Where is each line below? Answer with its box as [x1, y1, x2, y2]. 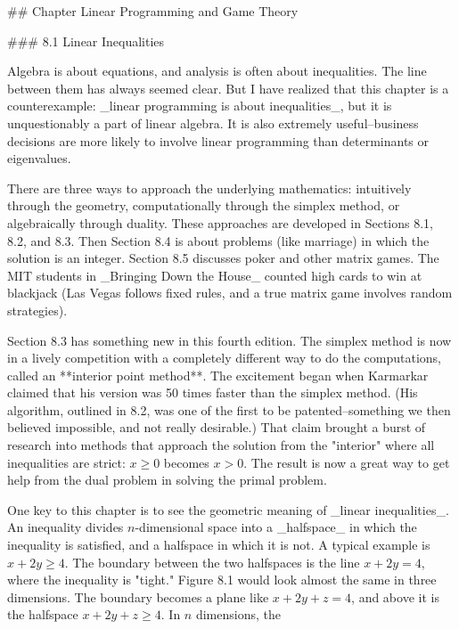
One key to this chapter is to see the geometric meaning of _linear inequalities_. [7, 500, 449, 519]
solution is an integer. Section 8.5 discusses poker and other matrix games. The [7, 249, 439, 267]
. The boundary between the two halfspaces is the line [64, 552, 360, 571]
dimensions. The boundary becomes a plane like [7, 587, 269, 606]
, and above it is [351, 587, 439, 606]
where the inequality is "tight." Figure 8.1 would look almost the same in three [7, 570, 437, 589]
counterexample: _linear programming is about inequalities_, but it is [7, 96, 392, 115]
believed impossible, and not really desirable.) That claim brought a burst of [7, 418, 426, 437]
